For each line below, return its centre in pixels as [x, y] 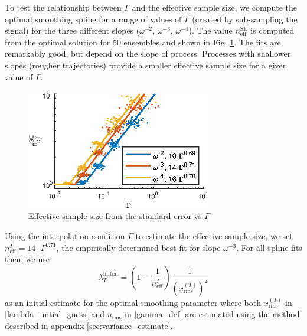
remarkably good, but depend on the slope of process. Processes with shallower [148, 53]
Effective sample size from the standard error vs [115, 216]
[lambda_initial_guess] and [55, 314]
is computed [272, 30]
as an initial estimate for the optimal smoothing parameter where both [133, 302]
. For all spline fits [269, 247]
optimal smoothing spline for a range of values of [93, 19]
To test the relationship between [63, 7]
